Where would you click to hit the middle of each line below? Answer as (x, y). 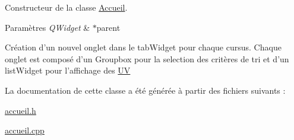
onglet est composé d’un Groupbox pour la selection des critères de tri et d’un (147, 58)
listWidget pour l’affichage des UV (68, 70)
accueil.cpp (25, 130)
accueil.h (20, 110)
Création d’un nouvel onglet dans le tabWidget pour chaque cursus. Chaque (143, 47)
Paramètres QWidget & (48, 27)
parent (108, 27)
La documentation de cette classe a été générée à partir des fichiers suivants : (145, 90)
